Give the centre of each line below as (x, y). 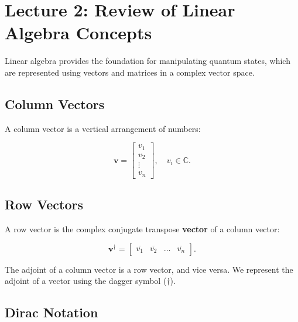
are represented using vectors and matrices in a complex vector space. (130, 72)
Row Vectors (44, 204)
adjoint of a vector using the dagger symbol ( (86, 281)
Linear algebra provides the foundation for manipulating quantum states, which (148, 61)
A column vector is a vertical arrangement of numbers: (103, 128)
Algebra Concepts (78, 33)
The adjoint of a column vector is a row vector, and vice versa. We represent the (149, 269)
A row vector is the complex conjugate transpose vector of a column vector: (142, 229)
